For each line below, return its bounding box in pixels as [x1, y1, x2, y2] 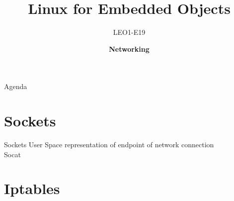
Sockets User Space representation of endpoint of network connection [4, 139, 214, 150]
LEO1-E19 [113, 27, 146, 37]
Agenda [4, 81, 27, 92]
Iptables [4, 178, 60, 199]
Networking [109, 43, 150, 54]
